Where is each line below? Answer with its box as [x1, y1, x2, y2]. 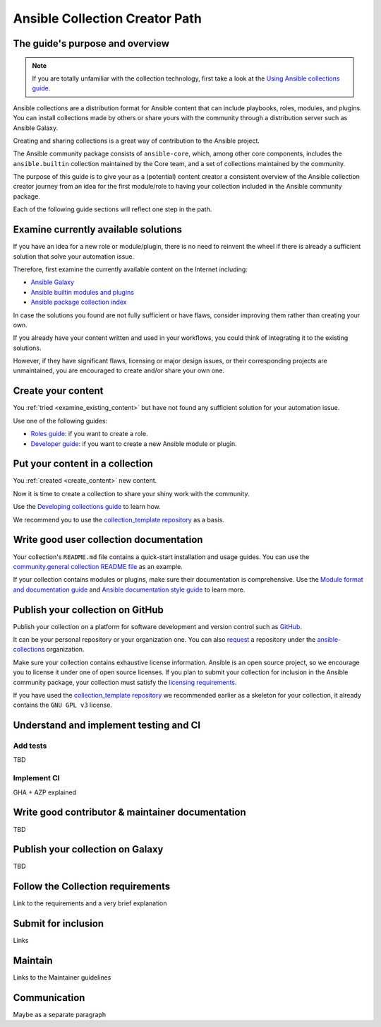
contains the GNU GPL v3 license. [13, 700, 113, 710]
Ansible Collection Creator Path [13, 11, 202, 26]
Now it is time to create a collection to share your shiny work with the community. [13, 489, 250, 498]
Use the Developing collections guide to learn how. [13, 503, 162, 511]
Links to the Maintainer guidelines [13, 973, 111, 982]
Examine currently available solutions [13, 223, 183, 236]
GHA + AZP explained [13, 788, 77, 797]
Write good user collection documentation [13, 534, 203, 546]
